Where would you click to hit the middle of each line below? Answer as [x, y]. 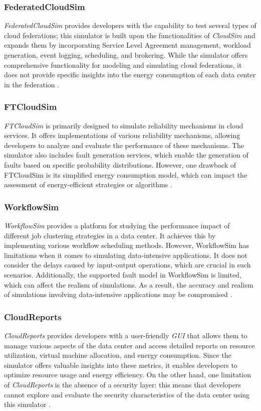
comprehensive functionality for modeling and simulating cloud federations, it [123, 64]
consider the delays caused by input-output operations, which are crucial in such [127, 265]
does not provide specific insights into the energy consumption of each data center [130, 75]
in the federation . [32, 84]
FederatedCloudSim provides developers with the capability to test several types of [130, 25]
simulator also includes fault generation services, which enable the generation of [126, 155]
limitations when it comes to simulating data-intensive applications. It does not [126, 255]
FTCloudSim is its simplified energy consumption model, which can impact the [126, 174]
